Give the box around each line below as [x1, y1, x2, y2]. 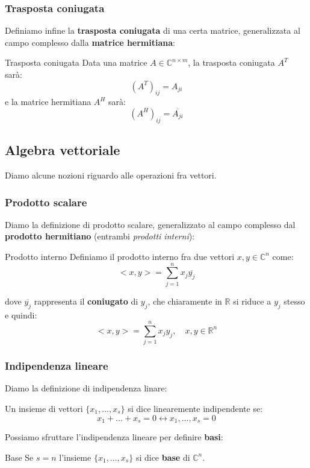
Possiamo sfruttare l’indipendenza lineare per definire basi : [5, 431, 223, 443]
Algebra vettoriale [5, 141, 120, 159]
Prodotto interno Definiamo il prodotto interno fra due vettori [5, 250, 235, 262]
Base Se [5, 451, 34, 463]
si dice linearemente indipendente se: [128, 402, 263, 415]
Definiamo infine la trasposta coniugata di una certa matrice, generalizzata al [5, 24, 300, 37]
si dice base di [135, 451, 190, 463]
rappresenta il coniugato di [34, 294, 138, 307]
